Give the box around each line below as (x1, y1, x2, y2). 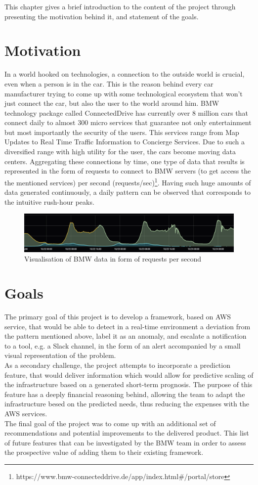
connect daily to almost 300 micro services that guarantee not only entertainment (4, 117, 252, 128)
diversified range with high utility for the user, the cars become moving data (4, 146, 236, 157)
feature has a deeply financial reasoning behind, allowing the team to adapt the (4, 389, 245, 399)
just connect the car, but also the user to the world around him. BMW (4, 98, 219, 108)
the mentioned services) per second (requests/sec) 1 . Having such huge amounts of (4, 176, 251, 187)
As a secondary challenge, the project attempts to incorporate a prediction (4, 359, 230, 370)
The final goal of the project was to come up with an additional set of (4, 418, 216, 428)
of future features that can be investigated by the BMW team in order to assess (4, 437, 246, 447)
